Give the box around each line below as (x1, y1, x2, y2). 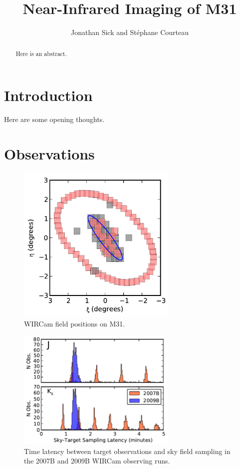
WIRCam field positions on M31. (24, 318, 125, 329)
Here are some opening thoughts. (4, 114, 105, 124)
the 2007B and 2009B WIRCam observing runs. (24, 455, 170, 466)
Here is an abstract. (15, 49, 67, 57)
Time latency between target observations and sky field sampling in (24, 445, 231, 456)
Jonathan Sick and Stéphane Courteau (71, 27, 189, 37)
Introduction (4, 85, 93, 105)
